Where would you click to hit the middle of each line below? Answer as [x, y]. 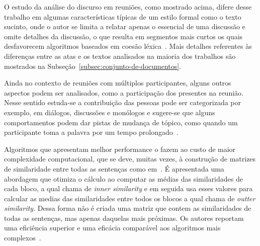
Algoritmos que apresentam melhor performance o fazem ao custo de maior [120, 149]
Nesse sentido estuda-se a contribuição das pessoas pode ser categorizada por [123, 102]
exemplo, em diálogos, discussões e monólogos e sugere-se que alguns [110, 112]
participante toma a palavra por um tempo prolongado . [91, 132]
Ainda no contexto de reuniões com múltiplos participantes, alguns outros [118, 83]
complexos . [23, 238]
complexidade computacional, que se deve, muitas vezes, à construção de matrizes [130, 159]
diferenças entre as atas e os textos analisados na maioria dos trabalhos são [120, 56]
